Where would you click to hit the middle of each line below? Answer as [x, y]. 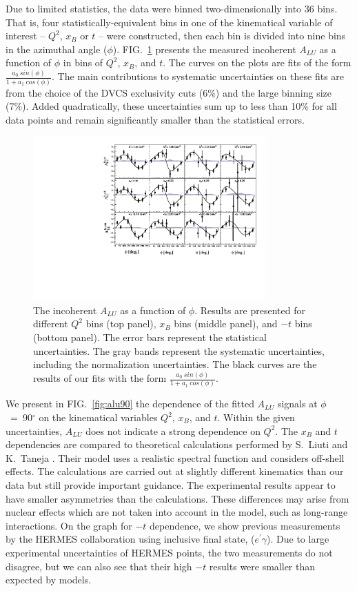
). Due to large [298, 539]
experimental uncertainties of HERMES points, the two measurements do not [169, 552]
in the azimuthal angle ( [57, 49]
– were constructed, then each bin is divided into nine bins [222, 36]
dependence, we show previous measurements [245, 525]
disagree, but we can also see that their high [99, 566]
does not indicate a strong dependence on [173, 430]
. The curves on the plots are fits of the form [257, 62]
